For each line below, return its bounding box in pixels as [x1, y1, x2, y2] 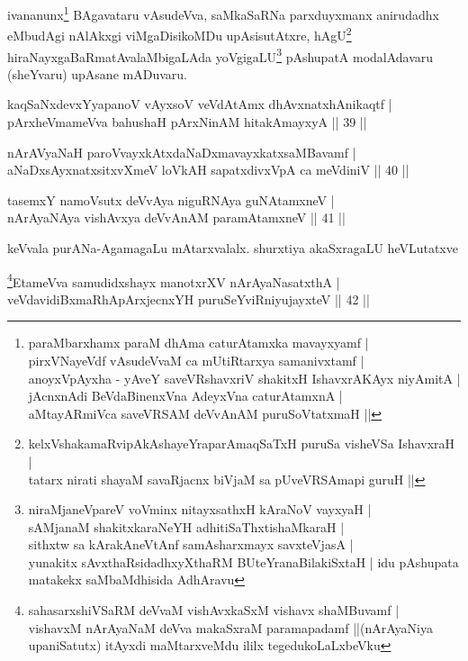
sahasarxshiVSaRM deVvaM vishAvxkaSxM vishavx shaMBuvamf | [28, 601, 400, 620]
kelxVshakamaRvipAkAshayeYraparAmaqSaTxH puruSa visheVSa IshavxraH [28, 434, 455, 453]
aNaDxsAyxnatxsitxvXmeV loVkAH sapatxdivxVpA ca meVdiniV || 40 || [7, 160, 409, 179]
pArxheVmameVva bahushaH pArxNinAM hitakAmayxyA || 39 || [7, 112, 367, 131]
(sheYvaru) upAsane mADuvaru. [7, 64, 187, 83]
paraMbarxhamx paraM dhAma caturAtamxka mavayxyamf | [28, 333, 369, 352]
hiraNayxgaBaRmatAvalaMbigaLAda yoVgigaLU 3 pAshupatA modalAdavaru [7, 44, 434, 66]
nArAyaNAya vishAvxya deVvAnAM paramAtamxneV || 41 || [7, 208, 346, 227]
